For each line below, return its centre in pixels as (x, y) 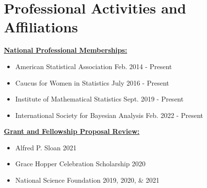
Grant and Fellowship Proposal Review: (72, 131)
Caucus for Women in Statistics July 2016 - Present (92, 82)
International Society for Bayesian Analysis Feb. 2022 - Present (109, 115)
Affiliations (41, 27)
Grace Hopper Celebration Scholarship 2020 (80, 164)
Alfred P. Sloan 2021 (46, 147)
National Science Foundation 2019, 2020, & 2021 (87, 180)
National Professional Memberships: (66, 50)
